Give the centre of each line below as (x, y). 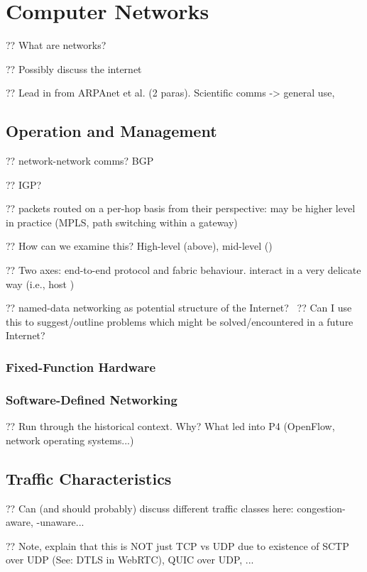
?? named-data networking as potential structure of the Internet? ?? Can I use (179, 308)
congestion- (321, 508)
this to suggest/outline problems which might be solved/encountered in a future (180, 321)
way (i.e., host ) (40, 284)
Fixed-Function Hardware (81, 367)
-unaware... (60, 522)
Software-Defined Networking (92, 399)
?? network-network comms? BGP (80, 161)
